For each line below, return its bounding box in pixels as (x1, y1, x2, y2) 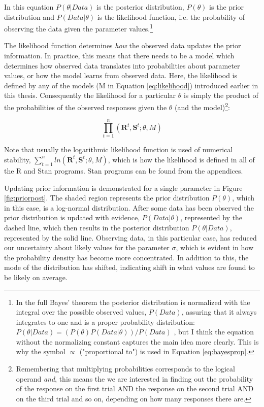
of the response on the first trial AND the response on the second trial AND (16, 383, 254, 394)
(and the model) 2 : (175, 100, 230, 112)
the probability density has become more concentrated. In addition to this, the (4, 252, 249, 262)
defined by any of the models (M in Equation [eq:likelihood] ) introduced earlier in (4, 80, 258, 90)
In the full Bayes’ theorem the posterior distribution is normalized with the (16, 296, 250, 307)
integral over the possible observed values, (16, 307, 147, 317)
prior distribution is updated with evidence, (4, 212, 140, 223)
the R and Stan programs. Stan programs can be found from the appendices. (4, 165, 243, 176)
